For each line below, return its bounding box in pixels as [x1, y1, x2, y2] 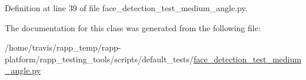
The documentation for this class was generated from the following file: [5, 21, 261, 34]
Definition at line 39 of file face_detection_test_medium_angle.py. [5, 2, 248, 14]
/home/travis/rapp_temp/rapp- [5, 41, 121, 54]
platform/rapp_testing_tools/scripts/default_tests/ [5, 52, 194, 65]
